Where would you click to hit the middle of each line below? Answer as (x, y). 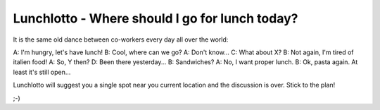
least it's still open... (42, 72)
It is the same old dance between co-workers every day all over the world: (121, 39)
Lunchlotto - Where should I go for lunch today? (156, 18)
